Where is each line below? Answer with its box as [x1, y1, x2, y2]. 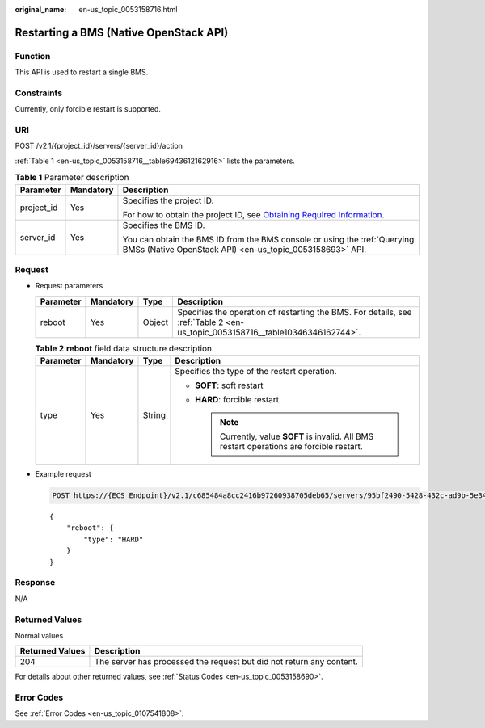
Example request [35, 469, 92, 479]
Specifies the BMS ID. [122, 219, 205, 230]
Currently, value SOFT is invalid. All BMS [219, 431, 374, 442]
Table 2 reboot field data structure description [35, 343, 213, 354]
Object [142, 316, 169, 327]
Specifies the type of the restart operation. [175, 366, 337, 377]
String [142, 410, 166, 421]
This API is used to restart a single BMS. [15, 67, 149, 77]
